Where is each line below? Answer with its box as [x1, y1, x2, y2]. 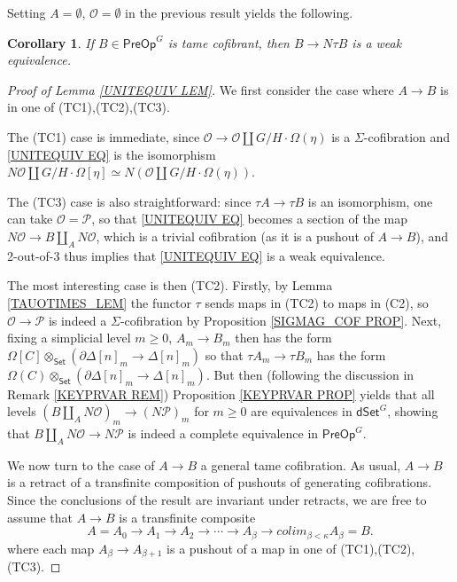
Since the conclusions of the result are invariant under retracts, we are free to [7, 491, 427, 509]
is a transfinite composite [119, 507, 256, 526]
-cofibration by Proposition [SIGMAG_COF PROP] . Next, [120, 311, 442, 329]
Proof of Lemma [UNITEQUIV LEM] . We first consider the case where [7, 80, 394, 98]
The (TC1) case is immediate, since [7, 127, 200, 145]
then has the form [235, 328, 332, 347]
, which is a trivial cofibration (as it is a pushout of [96, 226, 374, 245]
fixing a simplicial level [7, 328, 131, 347]
